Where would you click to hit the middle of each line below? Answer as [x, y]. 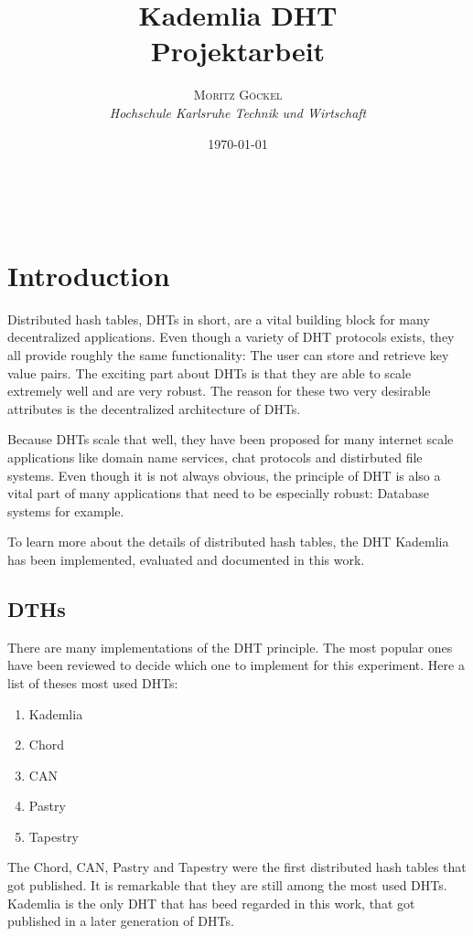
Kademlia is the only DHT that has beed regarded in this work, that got [211, 903]
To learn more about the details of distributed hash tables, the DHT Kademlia [228, 542]
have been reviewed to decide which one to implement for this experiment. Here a [236, 665]
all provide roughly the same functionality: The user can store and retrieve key [228, 355]
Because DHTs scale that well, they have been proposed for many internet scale [231, 439]
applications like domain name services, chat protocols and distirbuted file [215, 457]
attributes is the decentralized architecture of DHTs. [154, 408]
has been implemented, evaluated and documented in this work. [186, 559]
